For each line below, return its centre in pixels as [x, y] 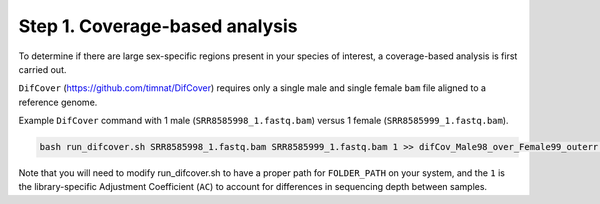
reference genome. [58, 102]
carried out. [42, 69]
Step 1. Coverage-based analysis [158, 26]
